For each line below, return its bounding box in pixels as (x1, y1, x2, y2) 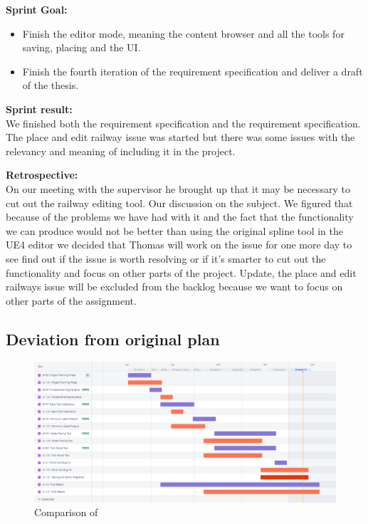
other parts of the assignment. (6, 293, 137, 308)
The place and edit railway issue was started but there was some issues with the (6, 130, 355, 145)
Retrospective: (6, 167, 78, 182)
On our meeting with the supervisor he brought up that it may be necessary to (6, 181, 350, 196)
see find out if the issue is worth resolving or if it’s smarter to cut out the (6, 251, 326, 266)
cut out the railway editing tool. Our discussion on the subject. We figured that (6, 195, 353, 210)
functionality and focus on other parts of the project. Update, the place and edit (6, 265, 357, 280)
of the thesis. (22, 78, 79, 93)
